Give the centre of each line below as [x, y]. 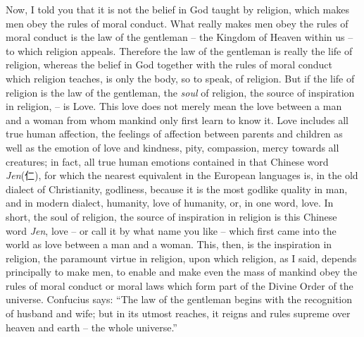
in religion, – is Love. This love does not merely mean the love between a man [174, 106]
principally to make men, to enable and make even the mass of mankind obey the [182, 272]
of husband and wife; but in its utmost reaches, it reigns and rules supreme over [178, 313]
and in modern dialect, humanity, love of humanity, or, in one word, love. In [170, 203]
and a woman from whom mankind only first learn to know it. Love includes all [177, 120]
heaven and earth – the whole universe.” [92, 327]
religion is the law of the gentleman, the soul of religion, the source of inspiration [180, 92]
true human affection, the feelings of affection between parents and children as [174, 134]
